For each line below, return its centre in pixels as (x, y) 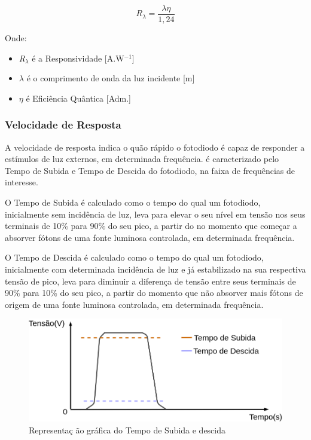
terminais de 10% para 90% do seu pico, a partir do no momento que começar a (151, 226)
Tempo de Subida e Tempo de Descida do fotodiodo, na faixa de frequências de (150, 170)
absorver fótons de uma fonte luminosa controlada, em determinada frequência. (150, 237)
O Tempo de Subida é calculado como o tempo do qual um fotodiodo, (133, 202)
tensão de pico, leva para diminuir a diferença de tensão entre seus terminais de (150, 281)
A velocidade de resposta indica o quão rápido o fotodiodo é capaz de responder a (155, 147)
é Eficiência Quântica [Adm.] (79, 98)
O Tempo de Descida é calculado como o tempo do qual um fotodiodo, (134, 257)
